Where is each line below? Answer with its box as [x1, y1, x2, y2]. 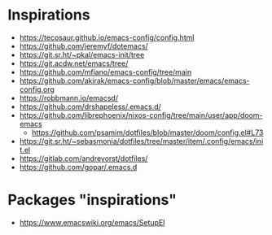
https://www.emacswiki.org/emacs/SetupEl [19, 217, 165, 227]
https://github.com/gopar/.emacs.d [19, 162, 138, 172]
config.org [19, 84, 55, 94]
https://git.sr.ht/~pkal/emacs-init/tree [19, 50, 145, 59]
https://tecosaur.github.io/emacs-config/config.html [19, 33, 195, 42]
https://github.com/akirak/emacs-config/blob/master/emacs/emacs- [19, 76, 250, 85]
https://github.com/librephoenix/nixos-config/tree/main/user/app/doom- [19, 110, 263, 120]
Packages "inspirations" [7, 191, 177, 209]
